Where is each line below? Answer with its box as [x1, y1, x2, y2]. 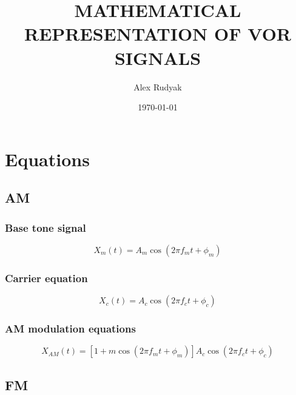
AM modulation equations [5, 321, 136, 336]
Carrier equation [5, 270, 88, 285]
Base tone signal [5, 220, 86, 235]
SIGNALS [114, 45, 201, 70]
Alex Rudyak [133, 80, 182, 93]
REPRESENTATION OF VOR [24, 21, 291, 46]
